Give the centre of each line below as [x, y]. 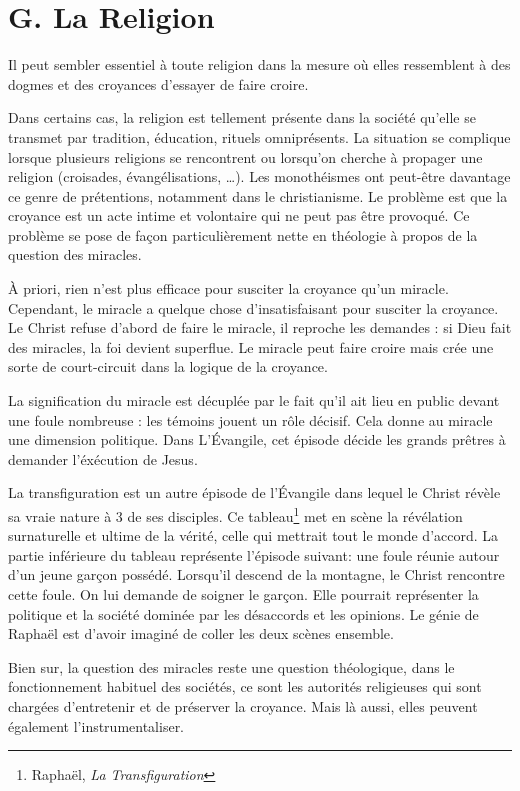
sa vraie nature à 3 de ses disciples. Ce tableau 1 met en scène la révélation [235, 514]
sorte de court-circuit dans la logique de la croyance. [168, 366]
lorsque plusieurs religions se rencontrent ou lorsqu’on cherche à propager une [245, 156]
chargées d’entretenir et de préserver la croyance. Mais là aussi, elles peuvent [243, 706]
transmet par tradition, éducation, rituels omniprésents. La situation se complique [259, 136]
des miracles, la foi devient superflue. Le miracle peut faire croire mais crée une [251, 346]
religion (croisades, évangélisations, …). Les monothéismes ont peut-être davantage [259, 176]
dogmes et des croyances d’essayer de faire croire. [158, 83]
